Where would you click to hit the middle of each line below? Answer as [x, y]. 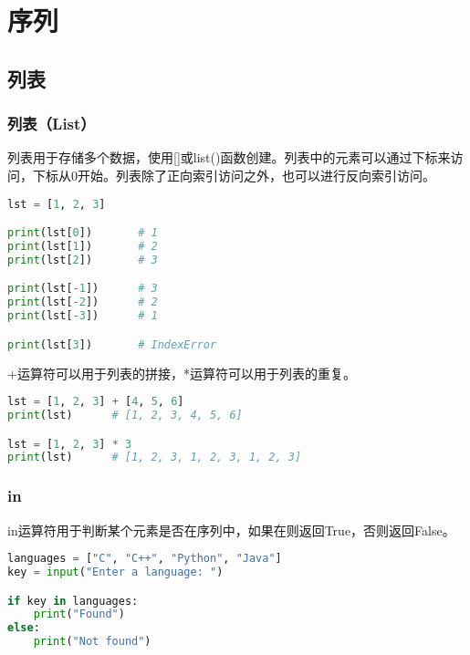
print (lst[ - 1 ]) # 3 [83, 289]
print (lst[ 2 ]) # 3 [83, 260]
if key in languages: [73, 601]
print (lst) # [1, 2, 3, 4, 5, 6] [125, 415]
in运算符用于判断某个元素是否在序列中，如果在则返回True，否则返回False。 [231, 530]
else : [24, 628]
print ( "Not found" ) [92, 642]
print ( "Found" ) [79, 614]
